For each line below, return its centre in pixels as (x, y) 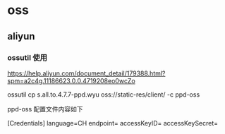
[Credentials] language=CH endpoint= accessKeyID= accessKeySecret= (113, 123)
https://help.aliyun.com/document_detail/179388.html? (86, 73)
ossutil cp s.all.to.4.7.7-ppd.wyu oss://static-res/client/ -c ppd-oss (104, 95)
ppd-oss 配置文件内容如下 (45, 109)
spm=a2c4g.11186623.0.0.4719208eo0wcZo (71, 80)
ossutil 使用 (27, 57)
